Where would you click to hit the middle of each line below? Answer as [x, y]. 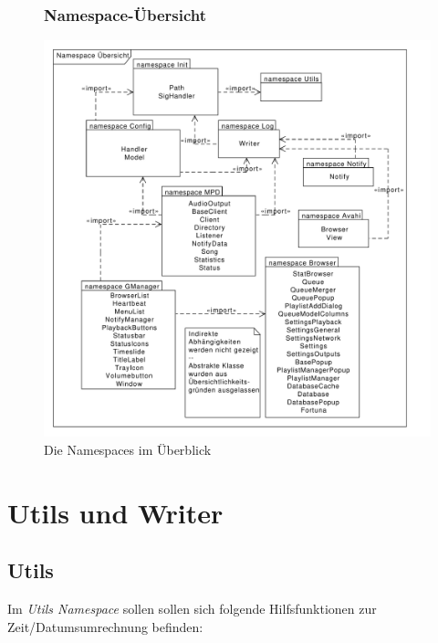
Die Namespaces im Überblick [128, 449]
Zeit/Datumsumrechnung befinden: [105, 626]
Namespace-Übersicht [125, 14]
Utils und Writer [115, 512]
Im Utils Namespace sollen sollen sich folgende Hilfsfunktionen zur [192, 609]
